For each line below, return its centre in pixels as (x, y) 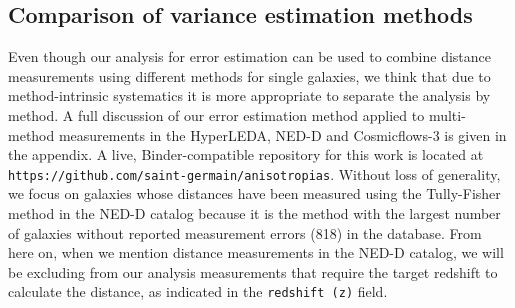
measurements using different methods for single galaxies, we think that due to (249, 75)
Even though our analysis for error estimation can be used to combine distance (249, 56)
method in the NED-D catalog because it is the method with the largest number (254, 213)
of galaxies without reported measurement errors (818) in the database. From (245, 232)
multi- (447, 114)
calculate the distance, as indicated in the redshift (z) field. (198, 291)
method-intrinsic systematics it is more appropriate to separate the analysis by (249, 95)
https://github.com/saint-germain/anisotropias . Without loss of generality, (254, 173)
